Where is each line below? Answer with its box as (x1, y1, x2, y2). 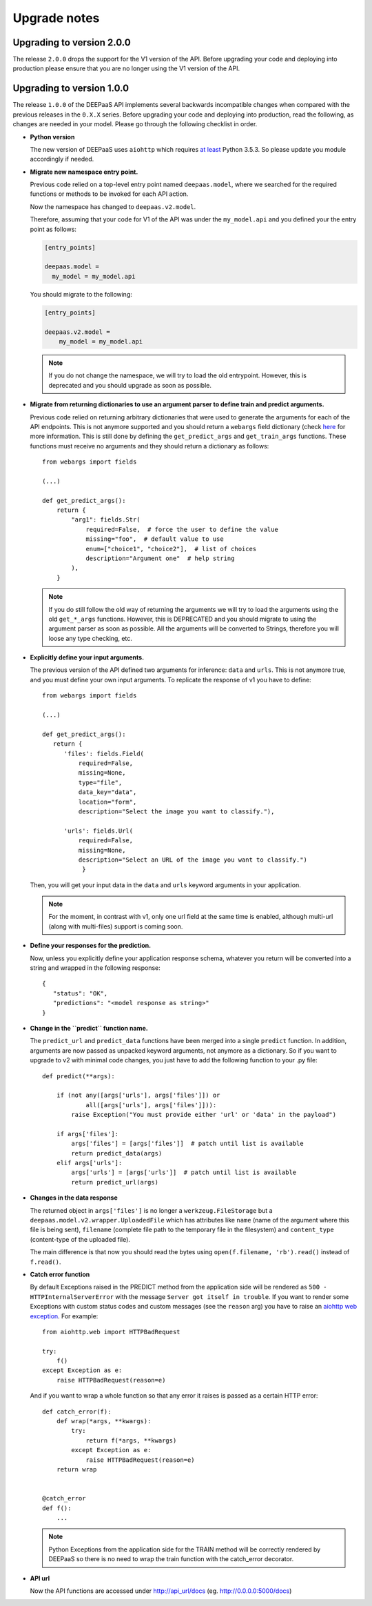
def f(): (42, 1504, 72, 1512)
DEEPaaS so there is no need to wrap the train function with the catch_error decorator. (48, 1555, 294, 1563)
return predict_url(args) (71, 1178, 158, 1186)
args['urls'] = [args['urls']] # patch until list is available (71, 1169, 297, 1176)
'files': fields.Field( (63, 749, 145, 757)
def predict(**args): (42, 1072, 115, 1080)
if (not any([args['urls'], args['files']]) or (56, 1091, 220, 1100)
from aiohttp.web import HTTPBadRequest (42, 1328, 180, 1336)
